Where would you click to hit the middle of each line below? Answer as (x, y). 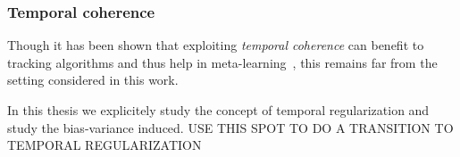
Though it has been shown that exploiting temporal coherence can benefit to (216, 45)
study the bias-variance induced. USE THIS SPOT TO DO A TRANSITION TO (230, 127)
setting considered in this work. (93, 80)
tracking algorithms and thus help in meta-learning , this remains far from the (222, 62)
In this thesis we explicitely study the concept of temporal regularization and (218, 110)
